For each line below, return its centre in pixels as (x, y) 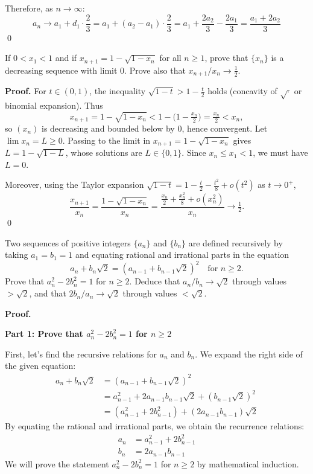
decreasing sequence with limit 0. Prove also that (95, 70)
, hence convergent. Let (225, 128)
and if (66, 58)
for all (170, 58)
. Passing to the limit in (106, 140)
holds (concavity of (242, 91)
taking (17, 255)
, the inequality (118, 91)
